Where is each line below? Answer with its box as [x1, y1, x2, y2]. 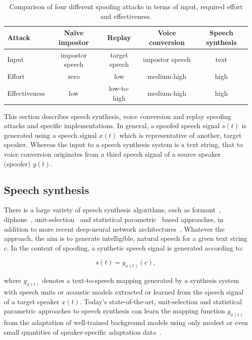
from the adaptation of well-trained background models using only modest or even [4, 317, 248, 327]
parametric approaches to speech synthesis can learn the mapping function [4, 306, 225, 316]
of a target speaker [4, 296, 60, 306]
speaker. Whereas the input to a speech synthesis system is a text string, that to [4, 139, 243, 149]
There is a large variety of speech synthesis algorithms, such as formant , [4, 205, 221, 215]
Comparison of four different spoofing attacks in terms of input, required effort [9, 1, 243, 11]
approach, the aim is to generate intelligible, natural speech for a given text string [4, 233, 248, 243]
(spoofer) [4, 158, 31, 168]
